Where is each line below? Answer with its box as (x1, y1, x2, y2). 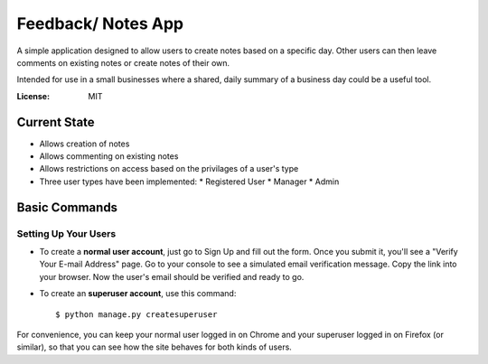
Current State (16, 114, 95, 130)
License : (16, 90, 50, 101)
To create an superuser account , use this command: (39, 288, 237, 299)
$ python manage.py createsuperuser (55, 309, 218, 320)
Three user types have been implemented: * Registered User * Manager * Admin (39, 176, 340, 187)
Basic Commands (16, 200, 117, 215)
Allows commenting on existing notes (39, 151, 179, 162)
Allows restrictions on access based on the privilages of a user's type (39, 163, 299, 174)
